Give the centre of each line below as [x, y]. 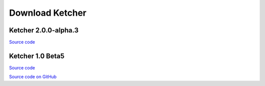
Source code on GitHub [33, 77]
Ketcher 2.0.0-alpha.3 [44, 30]
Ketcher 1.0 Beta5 [37, 56]
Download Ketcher [48, 13]
